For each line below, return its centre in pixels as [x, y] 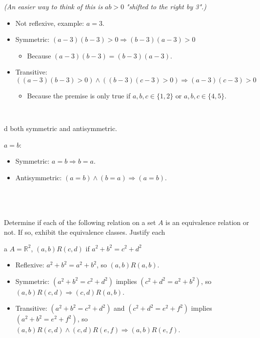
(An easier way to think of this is [53, 6]
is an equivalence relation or [207, 222]
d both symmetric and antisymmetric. [61, 128]
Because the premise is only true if [79, 95]
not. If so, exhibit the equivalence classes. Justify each [85, 232]
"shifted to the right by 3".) [166, 6]
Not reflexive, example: [50, 23]
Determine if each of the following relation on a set [80, 222]
